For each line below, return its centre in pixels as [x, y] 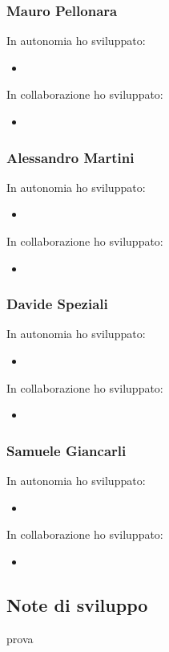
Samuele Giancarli [66, 450]
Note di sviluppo [77, 604]
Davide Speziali [57, 304]
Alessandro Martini [70, 157]
